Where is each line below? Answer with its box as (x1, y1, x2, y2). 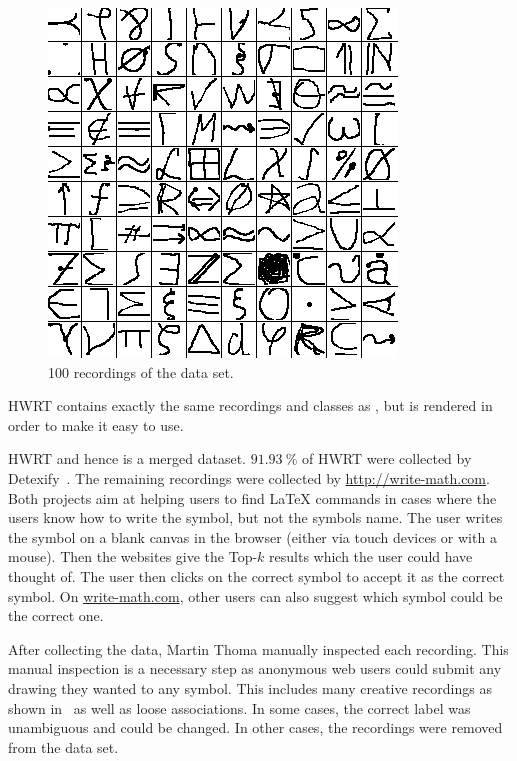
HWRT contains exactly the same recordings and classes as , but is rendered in (8, 395, 493, 416)
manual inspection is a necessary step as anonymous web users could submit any (8, 658, 502, 679)
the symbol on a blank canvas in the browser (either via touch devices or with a (8, 526, 497, 547)
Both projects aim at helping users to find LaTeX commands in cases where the (8, 487, 497, 508)
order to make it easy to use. (8, 414, 184, 435)
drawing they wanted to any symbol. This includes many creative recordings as (8, 677, 492, 698)
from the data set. (8, 736, 119, 757)
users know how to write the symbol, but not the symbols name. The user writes (8, 507, 503, 528)
